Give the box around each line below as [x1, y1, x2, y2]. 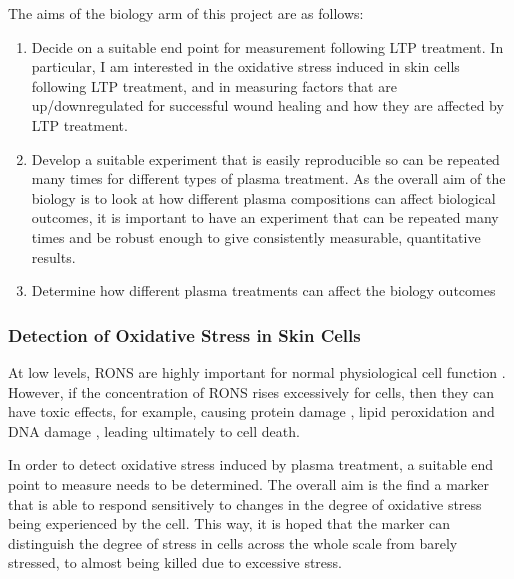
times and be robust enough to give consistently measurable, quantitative [31, 226, 481, 247]
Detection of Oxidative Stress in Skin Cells [8, 322, 361, 347]
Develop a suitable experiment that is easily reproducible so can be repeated [31, 148, 500, 169]
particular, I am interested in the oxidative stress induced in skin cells [31, 56, 460, 77]
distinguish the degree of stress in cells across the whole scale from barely [8, 532, 458, 553]
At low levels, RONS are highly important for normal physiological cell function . [8, 361, 506, 382]
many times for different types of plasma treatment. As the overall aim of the [31, 168, 506, 189]
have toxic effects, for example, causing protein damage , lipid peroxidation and [8, 401, 495, 422]
